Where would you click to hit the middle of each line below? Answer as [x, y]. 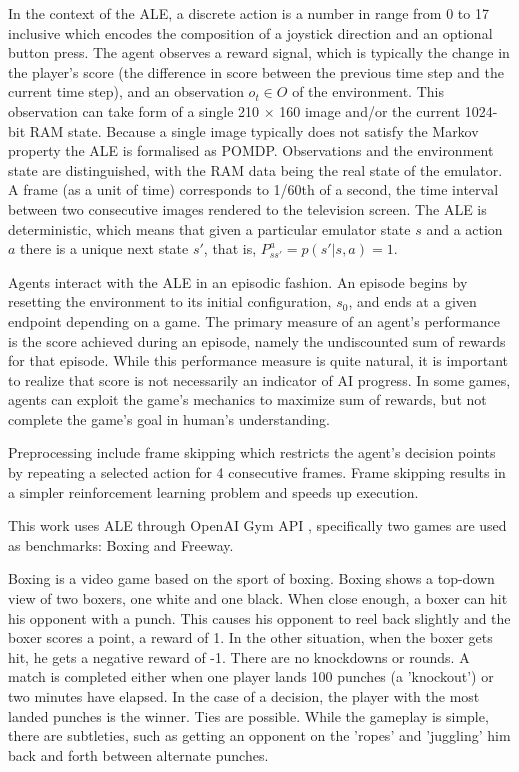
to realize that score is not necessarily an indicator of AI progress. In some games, [259, 379]
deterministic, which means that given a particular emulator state [209, 228]
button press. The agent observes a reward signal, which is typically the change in [259, 52]
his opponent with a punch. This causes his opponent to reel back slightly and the [259, 617]
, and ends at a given [412, 301]
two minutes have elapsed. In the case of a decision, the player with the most [244, 696]
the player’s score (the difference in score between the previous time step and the [256, 71]
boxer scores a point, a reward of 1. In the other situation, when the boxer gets [250, 637]
